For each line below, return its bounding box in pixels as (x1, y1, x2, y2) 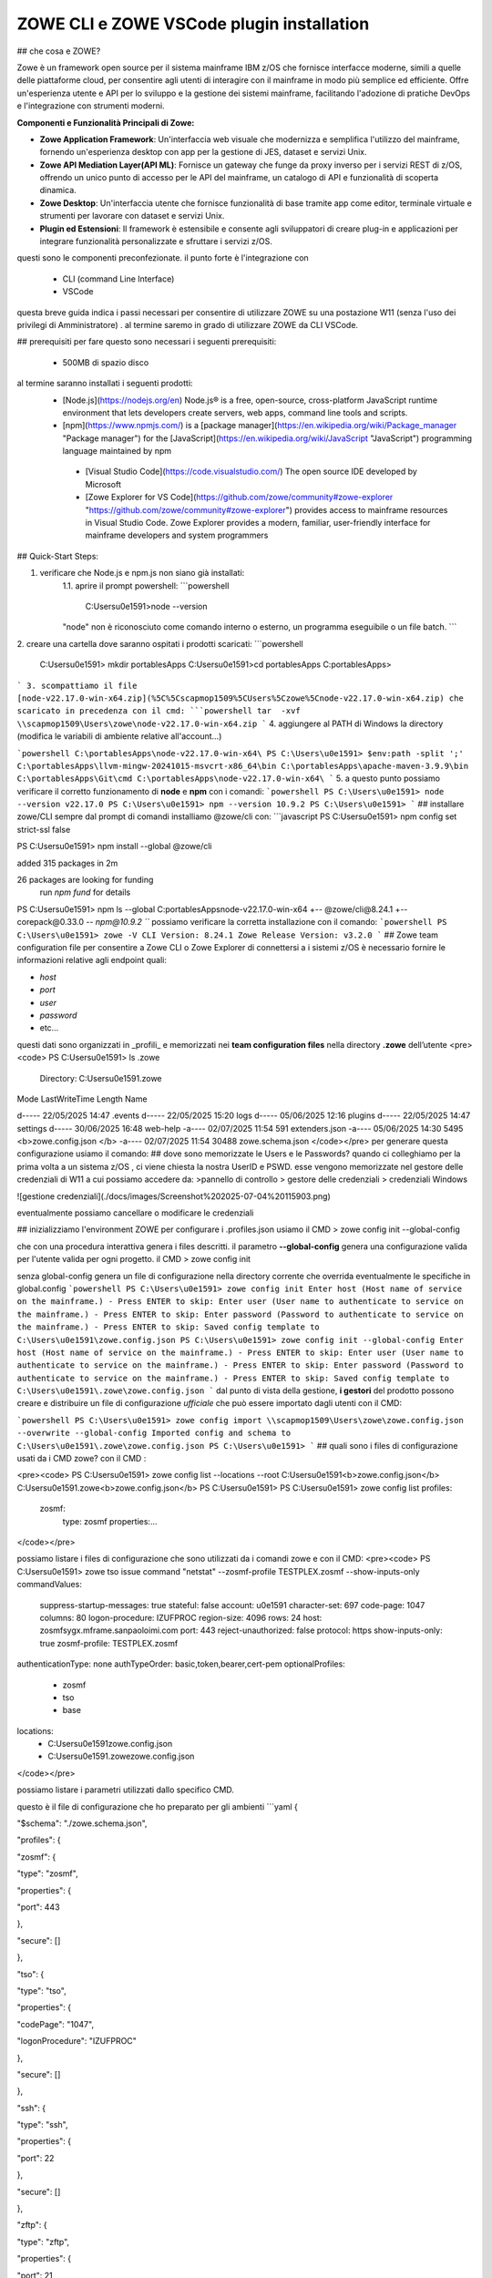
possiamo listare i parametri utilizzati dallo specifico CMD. (16, 1784, 234, 1795)
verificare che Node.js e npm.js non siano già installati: (39, 568, 245, 579)
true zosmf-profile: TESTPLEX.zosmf (39, 1637, 179, 1648)
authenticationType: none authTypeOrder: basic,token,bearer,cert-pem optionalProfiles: (16, 1658, 345, 1669)
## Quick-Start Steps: (16, 550, 99, 561)
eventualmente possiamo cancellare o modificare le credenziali (16, 1207, 254, 1218)
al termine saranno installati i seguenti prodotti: (16, 378, 193, 389)
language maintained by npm (62, 446, 172, 457)
